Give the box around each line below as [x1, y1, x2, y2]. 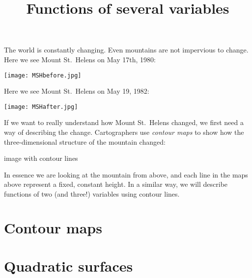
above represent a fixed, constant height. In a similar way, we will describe [4, 179, 228, 189]
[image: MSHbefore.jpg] [4, 72, 82, 79]
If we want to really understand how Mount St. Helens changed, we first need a [4, 117, 244, 127]
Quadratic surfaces [4, 256, 133, 276]
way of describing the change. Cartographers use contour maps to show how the [4, 127, 244, 137]
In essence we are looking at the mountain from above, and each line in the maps [4, 169, 248, 179]
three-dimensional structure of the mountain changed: [4, 136, 166, 147]
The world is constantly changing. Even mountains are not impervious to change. [4, 45, 249, 55]
